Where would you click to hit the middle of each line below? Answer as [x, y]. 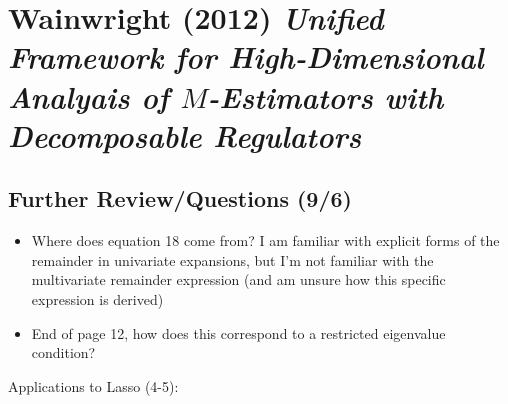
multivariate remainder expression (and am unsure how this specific [238, 279]
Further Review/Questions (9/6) [180, 198]
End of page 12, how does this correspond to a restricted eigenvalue [238, 332]
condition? [63, 352]
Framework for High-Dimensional [246, 57]
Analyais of [88, 96]
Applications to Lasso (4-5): [93, 385]
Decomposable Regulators [185, 135]
